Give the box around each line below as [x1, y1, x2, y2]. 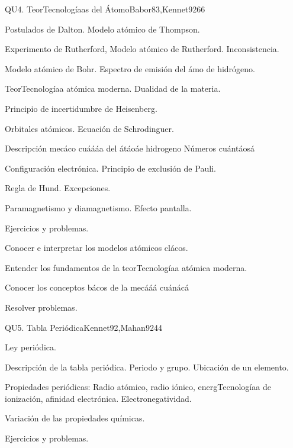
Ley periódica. [5, 341, 56, 353]
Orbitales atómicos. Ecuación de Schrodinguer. [5, 122, 174, 134]
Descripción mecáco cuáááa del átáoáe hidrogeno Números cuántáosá [5, 142, 255, 154]
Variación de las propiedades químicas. [5, 412, 145, 424]
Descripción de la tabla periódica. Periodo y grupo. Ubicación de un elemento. [5, 360, 289, 373]
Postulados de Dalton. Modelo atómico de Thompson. [5, 22, 200, 35]
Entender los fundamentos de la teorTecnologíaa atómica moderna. [5, 261, 247, 273]
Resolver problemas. [5, 301, 78, 313]
